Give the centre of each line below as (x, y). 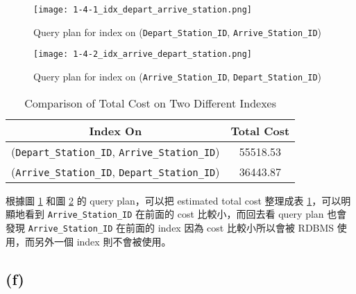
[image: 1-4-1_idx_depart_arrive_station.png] (143, 10)
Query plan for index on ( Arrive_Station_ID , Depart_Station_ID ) (178, 76)
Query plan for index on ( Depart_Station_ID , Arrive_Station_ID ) (178, 32)
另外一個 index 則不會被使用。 (103, 241)
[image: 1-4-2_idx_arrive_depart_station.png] (143, 54)
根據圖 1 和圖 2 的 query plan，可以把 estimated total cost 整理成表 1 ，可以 (173, 200)
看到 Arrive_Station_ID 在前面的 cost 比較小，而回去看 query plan (174, 214)
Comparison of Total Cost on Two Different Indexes (151, 103)
